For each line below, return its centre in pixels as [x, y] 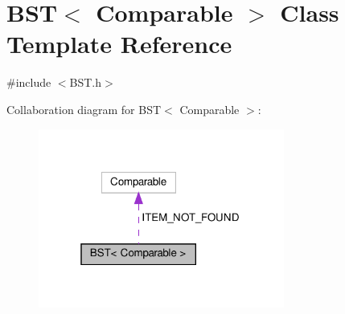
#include [29, 82]
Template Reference [119, 44]
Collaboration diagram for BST [84, 109]
